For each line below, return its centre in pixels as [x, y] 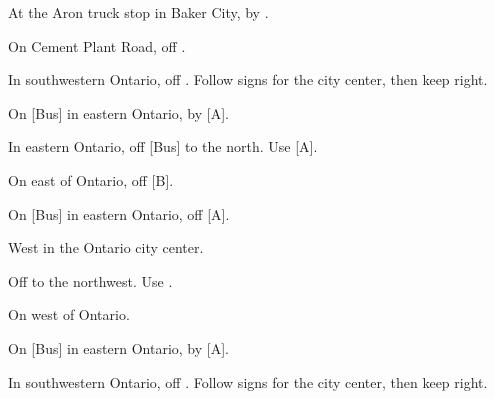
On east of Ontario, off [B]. [91, 179]
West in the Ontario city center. [106, 247]
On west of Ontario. [69, 314]
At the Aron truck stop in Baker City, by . [138, 12]
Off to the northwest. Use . [90, 280]
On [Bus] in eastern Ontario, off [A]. [119, 213]
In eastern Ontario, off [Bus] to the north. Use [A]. [163, 146]
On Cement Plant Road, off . [97, 45]
